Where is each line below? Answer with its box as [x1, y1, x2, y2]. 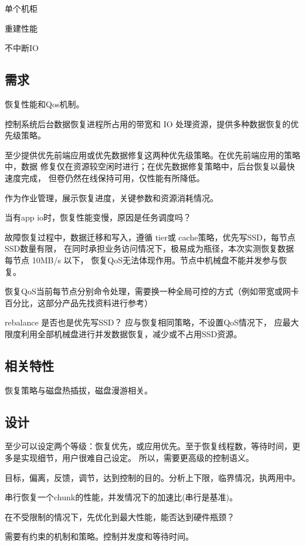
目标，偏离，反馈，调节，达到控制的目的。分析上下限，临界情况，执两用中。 [5, 471, 300, 483]
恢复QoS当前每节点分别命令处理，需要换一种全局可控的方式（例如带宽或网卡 [5, 285, 299, 297]
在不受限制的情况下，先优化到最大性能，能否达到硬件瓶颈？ [5, 510, 235, 523]
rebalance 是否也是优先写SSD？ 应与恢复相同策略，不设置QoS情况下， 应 [5, 316, 283, 328]
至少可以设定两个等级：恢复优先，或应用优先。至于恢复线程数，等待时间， [5, 440, 292, 452]
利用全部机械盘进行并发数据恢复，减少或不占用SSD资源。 [21, 327, 242, 340]
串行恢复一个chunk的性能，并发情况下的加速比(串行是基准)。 [5, 491, 238, 503]
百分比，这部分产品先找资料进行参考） [5, 296, 152, 308]
